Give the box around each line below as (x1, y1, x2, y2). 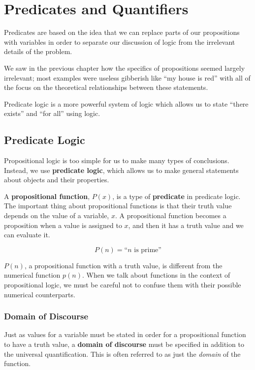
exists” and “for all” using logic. (4, 108, 100, 118)
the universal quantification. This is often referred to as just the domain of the (4, 348, 241, 359)
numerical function (4, 270, 61, 280)
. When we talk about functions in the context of (82, 270, 230, 280)
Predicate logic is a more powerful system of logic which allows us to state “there (4, 98, 249, 109)
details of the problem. (4, 46, 72, 57)
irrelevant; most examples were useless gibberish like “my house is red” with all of (4, 72, 251, 83)
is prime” (134, 246, 161, 254)
